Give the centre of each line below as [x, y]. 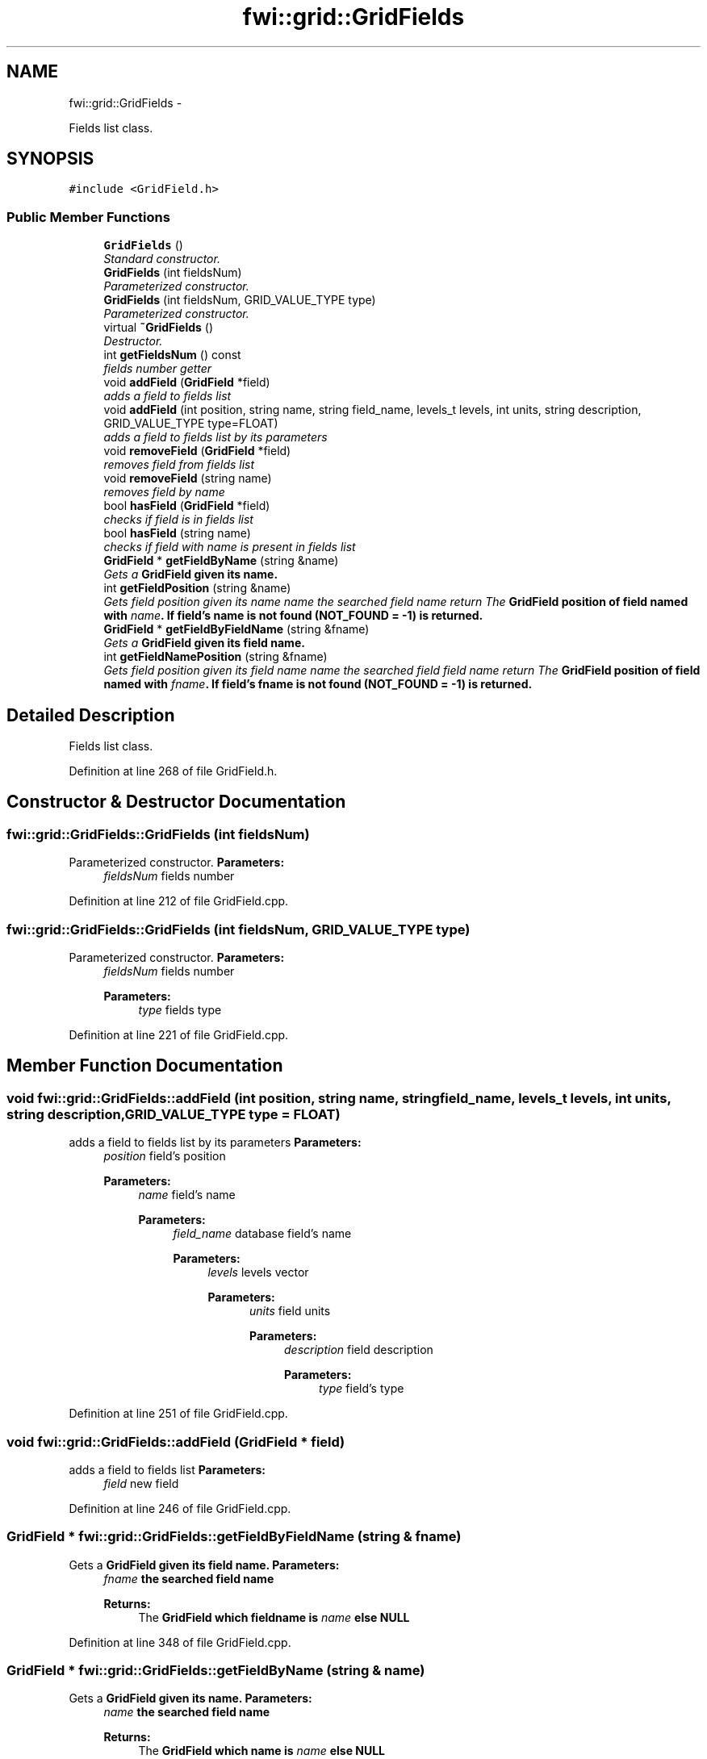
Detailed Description [91, 715]
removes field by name [164, 492]
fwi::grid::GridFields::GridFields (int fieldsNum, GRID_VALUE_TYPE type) [238, 929]
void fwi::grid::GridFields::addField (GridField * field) [176, 1441]
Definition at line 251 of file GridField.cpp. [178, 1414]
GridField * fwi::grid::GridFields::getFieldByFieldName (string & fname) [234, 1537]
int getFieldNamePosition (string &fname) [215, 657]
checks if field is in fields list [178, 520]
